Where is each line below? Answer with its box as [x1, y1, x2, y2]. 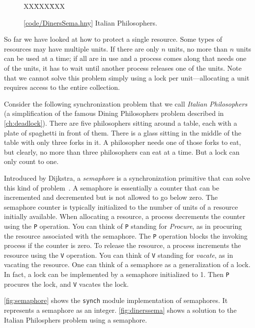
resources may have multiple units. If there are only [4, 43, 159, 54]
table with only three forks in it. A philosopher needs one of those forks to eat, [4, 137, 241, 147]
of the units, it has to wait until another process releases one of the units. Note [4, 62, 242, 73]
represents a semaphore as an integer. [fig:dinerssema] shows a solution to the [4, 305, 237, 315]
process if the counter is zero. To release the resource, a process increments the [4, 240, 241, 250]
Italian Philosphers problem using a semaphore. [4, 314, 147, 325]
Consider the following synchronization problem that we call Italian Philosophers [4, 98, 248, 109]
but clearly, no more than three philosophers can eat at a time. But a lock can [4, 146, 240, 157]
